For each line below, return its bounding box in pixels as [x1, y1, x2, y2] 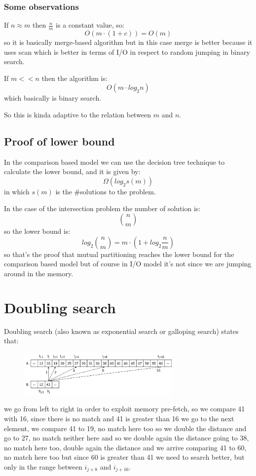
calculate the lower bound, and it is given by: [4, 166, 141, 177]
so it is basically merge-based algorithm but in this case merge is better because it [4, 37, 253, 47]
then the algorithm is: [41, 73, 108, 83]
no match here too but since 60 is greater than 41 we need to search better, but [4, 452, 245, 462]
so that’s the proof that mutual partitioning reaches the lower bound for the [4, 249, 234, 259]
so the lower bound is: [4, 226, 71, 236]
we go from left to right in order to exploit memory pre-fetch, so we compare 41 [4, 403, 245, 414]
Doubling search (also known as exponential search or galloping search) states [4, 326, 239, 336]
